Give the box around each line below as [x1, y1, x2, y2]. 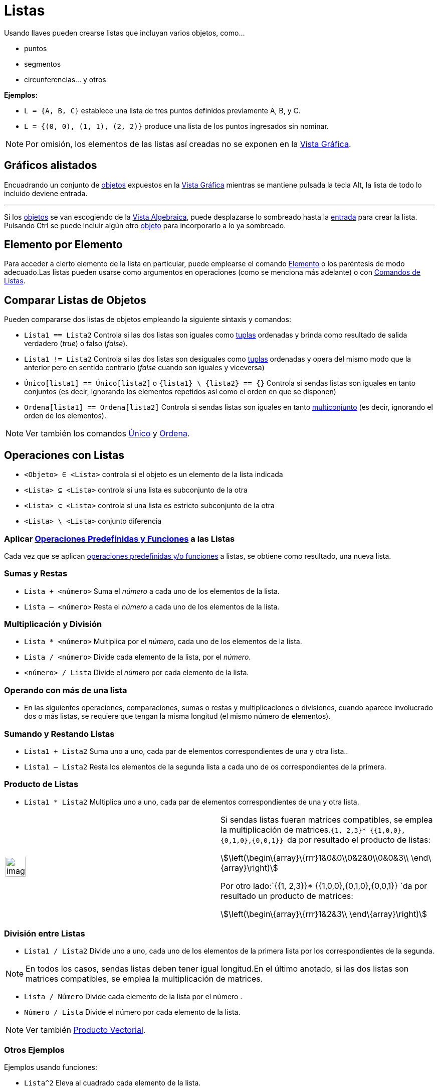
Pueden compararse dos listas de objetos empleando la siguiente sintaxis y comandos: [4, 315, 291, 324]
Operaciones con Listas [4, 448, 124, 461]
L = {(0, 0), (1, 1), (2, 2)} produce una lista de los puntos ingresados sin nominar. [24, 121, 329, 130]
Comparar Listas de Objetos [4, 293, 146, 306]
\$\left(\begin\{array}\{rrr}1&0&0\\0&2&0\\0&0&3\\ [221, 852, 409, 863]
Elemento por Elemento [4, 238, 123, 251]
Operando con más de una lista [4, 685, 127, 695]
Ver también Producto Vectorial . [26, 1025, 146, 1035]
